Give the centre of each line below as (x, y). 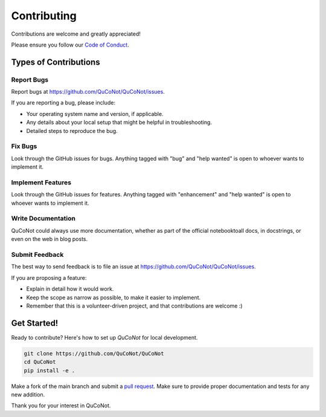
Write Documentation (43, 219)
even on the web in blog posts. (49, 239)
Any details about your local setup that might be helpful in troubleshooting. (119, 122)
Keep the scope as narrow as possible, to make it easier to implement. (113, 297)
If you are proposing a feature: (49, 277)
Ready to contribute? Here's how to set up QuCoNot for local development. (104, 337)
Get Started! (35, 323)
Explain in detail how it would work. (70, 289)
